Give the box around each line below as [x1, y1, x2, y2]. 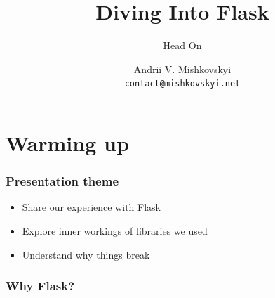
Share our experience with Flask [22, 200, 161, 214]
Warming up [6, 128, 129, 157]
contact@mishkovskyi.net [124, 79, 241, 89]
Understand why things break [22, 247, 150, 261]
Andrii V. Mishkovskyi [133, 61, 232, 76]
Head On [163, 38, 202, 53]
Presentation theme [6, 172, 119, 190]
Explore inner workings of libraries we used [22, 223, 208, 238]
